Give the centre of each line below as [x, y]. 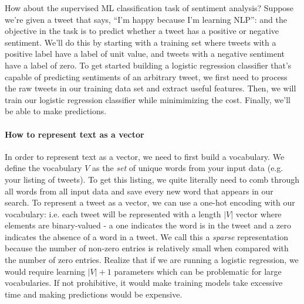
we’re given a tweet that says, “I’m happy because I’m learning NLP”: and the [146, 19]
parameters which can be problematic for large [198, 271]
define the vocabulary [43, 168]
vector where [259, 214]
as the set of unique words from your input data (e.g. [188, 168]
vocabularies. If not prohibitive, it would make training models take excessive [144, 283]
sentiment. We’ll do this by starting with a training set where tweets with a [141, 42]
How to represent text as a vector [75, 134]
